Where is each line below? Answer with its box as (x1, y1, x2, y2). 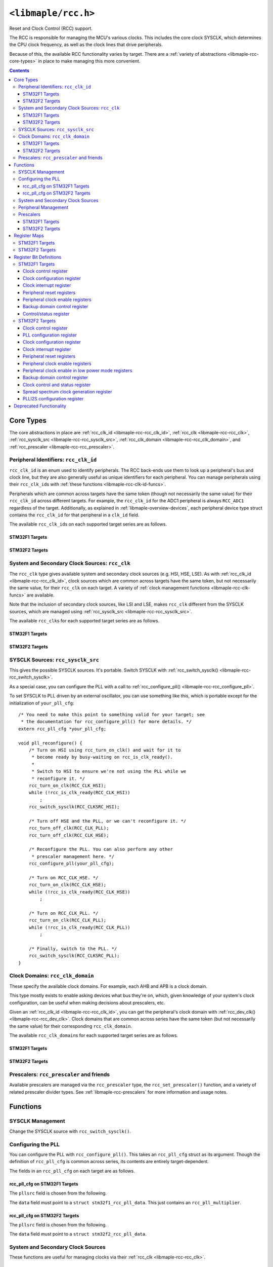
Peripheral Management (18, 204, 68, 210)
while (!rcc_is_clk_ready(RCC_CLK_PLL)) (28, 924, 131, 930)
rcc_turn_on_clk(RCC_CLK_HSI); (28, 782, 107, 788)
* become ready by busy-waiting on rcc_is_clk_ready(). (31, 754, 173, 760)
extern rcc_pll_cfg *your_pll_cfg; (18, 726, 107, 732)
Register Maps (14, 233, 44, 239)
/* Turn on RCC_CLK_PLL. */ (28, 910, 99, 916)
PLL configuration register (23, 332, 77, 338)
